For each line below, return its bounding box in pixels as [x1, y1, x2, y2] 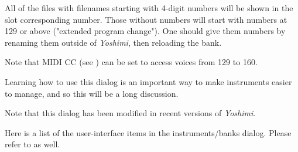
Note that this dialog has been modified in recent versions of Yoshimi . [5, 107, 256, 119]
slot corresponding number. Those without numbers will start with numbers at [5, 13, 287, 25]
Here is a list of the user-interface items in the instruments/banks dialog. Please [5, 126, 292, 139]
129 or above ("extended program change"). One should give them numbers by [5, 25, 286, 37]
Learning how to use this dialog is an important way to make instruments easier [5, 75, 292, 87]
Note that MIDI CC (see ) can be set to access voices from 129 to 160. [5, 56, 258, 68]
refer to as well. [5, 138, 60, 150]
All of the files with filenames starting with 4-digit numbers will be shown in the [5, 2, 293, 13]
